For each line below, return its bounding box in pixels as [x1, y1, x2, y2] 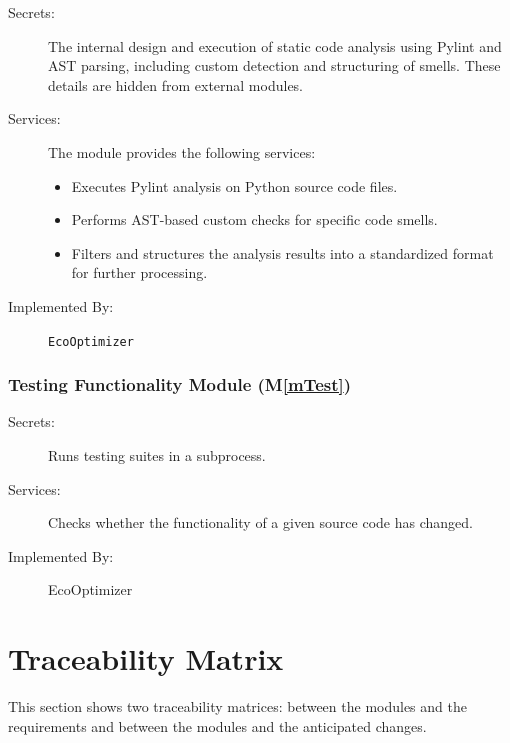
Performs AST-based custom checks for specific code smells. [71, 209, 438, 230]
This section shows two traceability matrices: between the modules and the [8, 696, 467, 717]
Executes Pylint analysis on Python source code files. [71, 175, 398, 196]
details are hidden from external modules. [48, 74, 304, 95]
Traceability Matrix [8, 638, 284, 679]
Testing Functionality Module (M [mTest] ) [8, 372, 352, 397]
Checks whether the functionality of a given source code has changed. [48, 512, 473, 533]
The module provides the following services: [48, 141, 316, 162]
